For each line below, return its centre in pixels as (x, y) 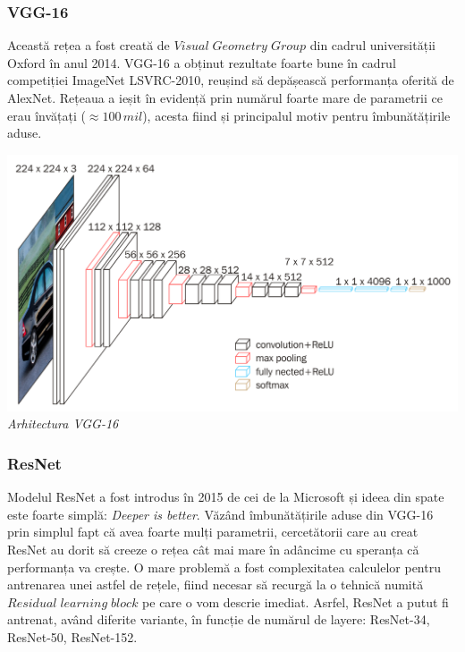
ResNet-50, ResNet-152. (72, 636)
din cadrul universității (372, 45)
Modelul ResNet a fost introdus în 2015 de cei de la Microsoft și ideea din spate (226, 497)
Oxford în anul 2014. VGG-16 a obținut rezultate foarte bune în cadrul (202, 62)
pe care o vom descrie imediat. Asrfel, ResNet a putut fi (296, 601)
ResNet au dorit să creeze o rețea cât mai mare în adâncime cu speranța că (213, 549)
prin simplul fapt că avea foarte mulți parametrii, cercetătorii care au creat (213, 532)
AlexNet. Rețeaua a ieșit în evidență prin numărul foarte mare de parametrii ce (225, 97)
